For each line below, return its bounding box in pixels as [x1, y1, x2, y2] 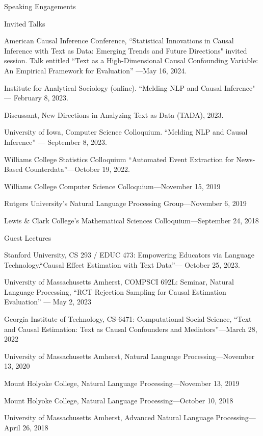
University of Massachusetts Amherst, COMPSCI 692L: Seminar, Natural [4, 276, 234, 287]
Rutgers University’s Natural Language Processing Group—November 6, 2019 [4, 198, 247, 209]
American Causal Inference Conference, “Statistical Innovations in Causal [4, 35, 234, 46]
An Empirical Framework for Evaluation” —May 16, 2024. [4, 65, 187, 75]
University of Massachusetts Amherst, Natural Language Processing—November [4, 350, 255, 361]
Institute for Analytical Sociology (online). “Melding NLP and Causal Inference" [4, 82, 255, 93]
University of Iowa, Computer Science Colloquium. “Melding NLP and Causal [4, 126, 248, 137]
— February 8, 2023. [4, 92, 68, 103]
